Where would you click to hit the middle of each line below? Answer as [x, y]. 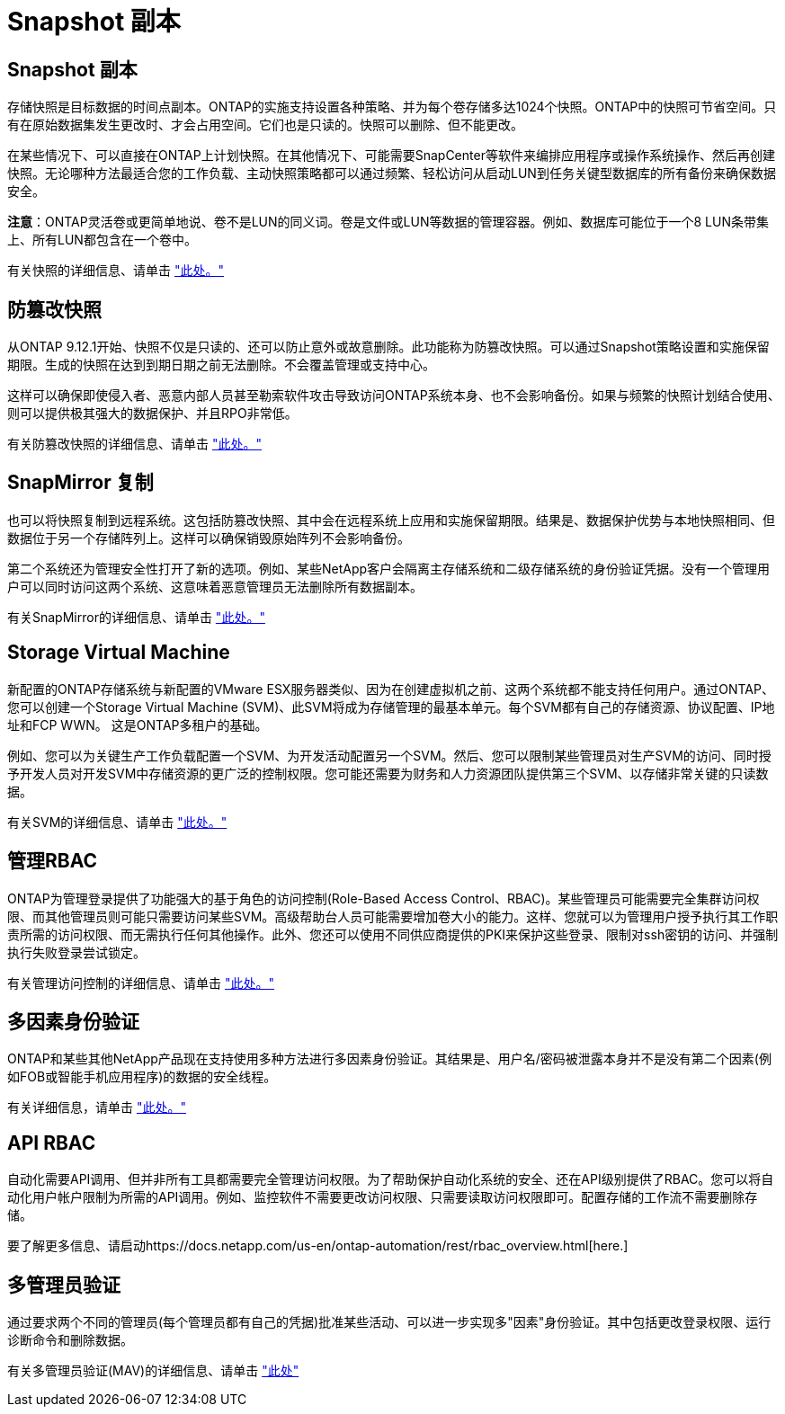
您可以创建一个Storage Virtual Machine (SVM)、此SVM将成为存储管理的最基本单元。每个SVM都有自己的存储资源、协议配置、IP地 [391, 707]
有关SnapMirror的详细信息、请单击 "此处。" [136, 617]
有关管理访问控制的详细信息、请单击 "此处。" [141, 983]
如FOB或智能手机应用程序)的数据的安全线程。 [142, 1077]
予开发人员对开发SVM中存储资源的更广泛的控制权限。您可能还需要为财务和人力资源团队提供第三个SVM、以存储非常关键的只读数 [388, 773]
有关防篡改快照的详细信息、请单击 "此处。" [134, 444]
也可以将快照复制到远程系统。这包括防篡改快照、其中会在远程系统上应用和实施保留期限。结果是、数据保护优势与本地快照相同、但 [391, 520]
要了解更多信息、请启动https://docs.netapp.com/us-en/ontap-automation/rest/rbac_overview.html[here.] [318, 1246]
